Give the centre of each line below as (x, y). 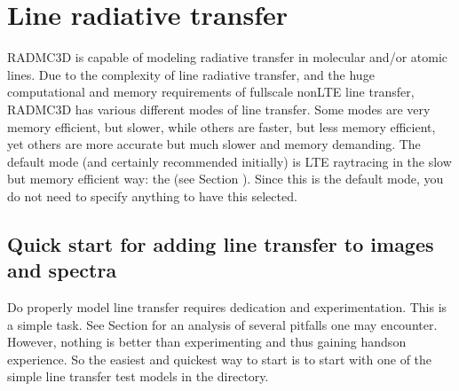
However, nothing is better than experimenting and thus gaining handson (207, 342)
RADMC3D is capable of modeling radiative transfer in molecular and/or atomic (228, 57)
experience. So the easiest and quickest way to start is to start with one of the (220, 359)
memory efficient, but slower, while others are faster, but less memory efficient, (222, 126)
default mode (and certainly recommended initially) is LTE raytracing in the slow (229, 161)
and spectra (62, 270)
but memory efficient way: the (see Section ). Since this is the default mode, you (226, 179)
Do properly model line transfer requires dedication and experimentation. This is (227, 307)
